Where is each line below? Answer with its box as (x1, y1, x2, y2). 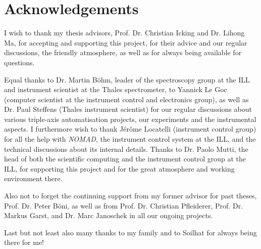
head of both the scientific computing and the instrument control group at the (4, 153, 246, 164)
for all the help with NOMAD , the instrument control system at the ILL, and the (4, 134, 256, 144)
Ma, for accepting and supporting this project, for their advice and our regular (4, 37, 247, 48)
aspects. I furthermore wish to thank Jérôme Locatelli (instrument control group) (4, 123, 256, 134)
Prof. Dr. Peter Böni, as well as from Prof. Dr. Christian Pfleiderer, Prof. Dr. (4, 200, 243, 211)
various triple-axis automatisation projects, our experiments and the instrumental (4, 113, 256, 124)
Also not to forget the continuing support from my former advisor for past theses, (4, 190, 257, 201)
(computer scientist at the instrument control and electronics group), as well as (4, 94, 249, 104)
